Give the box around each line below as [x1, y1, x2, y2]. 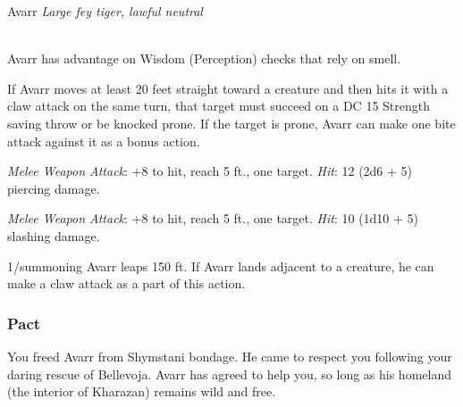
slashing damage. [7, 226, 100, 245]
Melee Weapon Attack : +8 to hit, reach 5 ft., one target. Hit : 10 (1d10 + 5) [7, 209, 419, 228]
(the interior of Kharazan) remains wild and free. [7, 382, 276, 401]
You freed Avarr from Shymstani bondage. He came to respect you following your [7, 346, 452, 365]
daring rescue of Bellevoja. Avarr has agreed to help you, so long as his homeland [7, 364, 451, 383]
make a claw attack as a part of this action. [7, 274, 246, 293]
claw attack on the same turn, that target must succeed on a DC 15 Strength [7, 96, 430, 115]
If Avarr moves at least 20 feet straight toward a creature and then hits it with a [7, 79, 449, 97]
